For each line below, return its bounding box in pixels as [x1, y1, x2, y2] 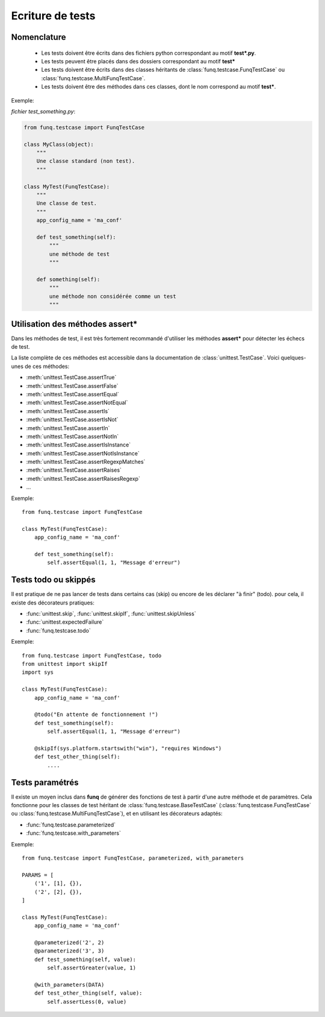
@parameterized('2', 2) [34, 939, 105, 946]
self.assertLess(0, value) [47, 998, 127, 1005]
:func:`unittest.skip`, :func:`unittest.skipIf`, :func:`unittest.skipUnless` [26, 610, 196, 618]
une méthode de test [49, 250, 110, 258]
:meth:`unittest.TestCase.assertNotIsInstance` [26, 449, 140, 457]
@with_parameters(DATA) [34, 981, 105, 988]
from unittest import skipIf [22, 661, 108, 667]
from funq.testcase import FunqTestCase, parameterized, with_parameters [22, 854, 244, 861]
